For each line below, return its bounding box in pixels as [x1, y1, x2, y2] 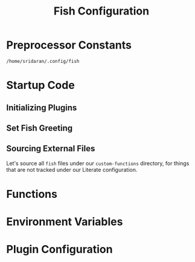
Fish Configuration [53, 4, 150, 18]
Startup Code [6, 79, 75, 92]
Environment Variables [6, 215, 123, 229]
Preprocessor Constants [6, 38, 132, 52]
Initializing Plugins [6, 102, 77, 113]
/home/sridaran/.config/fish [6, 58, 80, 64]
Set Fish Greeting [6, 123, 73, 133]
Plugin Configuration [6, 243, 113, 257]
